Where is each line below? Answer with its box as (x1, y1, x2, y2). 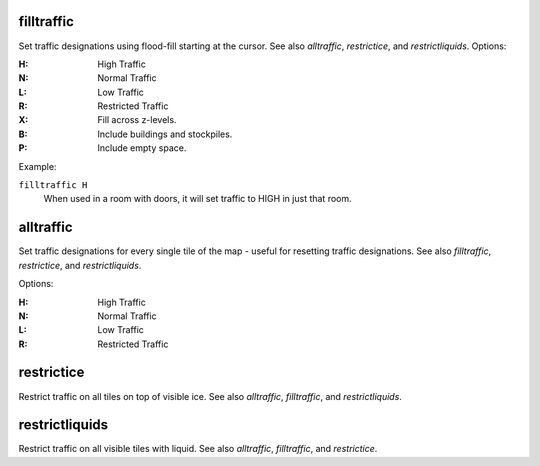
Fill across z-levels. (97, 114, 177, 126)
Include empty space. (97, 142, 187, 154)
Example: (18, 160, 57, 172)
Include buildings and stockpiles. (97, 128, 233, 140)
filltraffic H (18, 180, 88, 191)
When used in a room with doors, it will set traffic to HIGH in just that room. (43, 193, 352, 205)
